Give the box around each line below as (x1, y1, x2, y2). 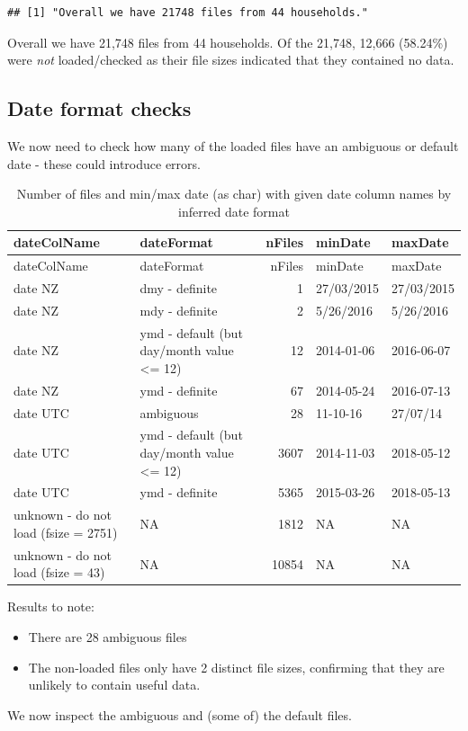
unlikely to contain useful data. (28, 675, 201, 694)
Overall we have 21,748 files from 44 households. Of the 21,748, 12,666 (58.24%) (7, 32, 448, 51)
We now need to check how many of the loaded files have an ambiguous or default (7, 136, 459, 155)
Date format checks (7, 94, 192, 122)
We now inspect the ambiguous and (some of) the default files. (7, 705, 352, 724)
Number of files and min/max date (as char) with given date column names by (16, 184, 452, 203)
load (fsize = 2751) (13, 522, 118, 541)
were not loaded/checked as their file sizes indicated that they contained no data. (7, 50, 454, 69)
